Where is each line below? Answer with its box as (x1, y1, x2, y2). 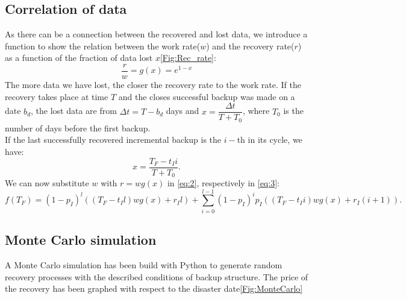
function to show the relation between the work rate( (5, 39, 201, 52)
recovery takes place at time (5, 90, 108, 102)
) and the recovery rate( (206, 39, 295, 52)
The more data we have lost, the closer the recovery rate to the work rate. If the (5, 78, 301, 91)
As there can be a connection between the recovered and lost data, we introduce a (5, 28, 308, 40)
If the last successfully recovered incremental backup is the (5, 133, 222, 146)
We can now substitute (5, 177, 89, 189)
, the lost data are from (31, 104, 117, 117)
